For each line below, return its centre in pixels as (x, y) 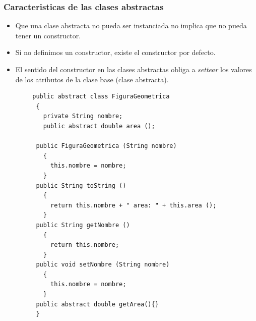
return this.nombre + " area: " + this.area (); (134, 205)
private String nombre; (83, 116)
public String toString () (81, 185)
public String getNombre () (83, 225)
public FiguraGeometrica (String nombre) (106, 146)
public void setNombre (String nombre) (103, 265)
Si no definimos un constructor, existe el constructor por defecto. (115, 52)
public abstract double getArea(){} (97, 304)
